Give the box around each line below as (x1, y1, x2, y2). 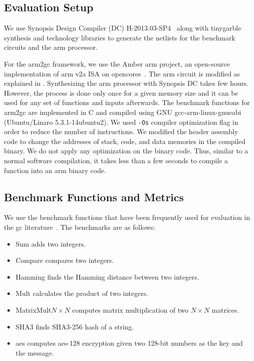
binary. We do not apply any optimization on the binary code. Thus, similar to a (4, 145, 248, 156)
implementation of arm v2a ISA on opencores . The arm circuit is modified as (4, 68, 240, 78)
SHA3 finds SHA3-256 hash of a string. (15, 321, 134, 331)
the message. (15, 347, 54, 358)
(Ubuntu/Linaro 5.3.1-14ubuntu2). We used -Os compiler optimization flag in (4, 116, 238, 127)
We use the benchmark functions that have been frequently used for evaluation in (4, 212, 250, 222)
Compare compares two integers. (15, 255, 114, 265)
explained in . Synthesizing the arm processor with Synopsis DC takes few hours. (4, 78, 249, 88)
